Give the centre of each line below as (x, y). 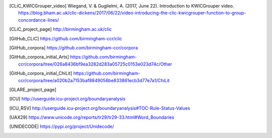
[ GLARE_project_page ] (33, 89)
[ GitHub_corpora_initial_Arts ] (39, 57)
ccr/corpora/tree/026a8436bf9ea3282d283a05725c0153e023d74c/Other (95, 64)
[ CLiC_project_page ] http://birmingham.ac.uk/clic (60, 29)
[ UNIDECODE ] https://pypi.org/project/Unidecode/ (62, 126)
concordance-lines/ (39, 20)
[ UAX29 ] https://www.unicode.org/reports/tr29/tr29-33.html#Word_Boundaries (92, 117)
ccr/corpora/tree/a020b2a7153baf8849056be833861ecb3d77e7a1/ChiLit (94, 80)
